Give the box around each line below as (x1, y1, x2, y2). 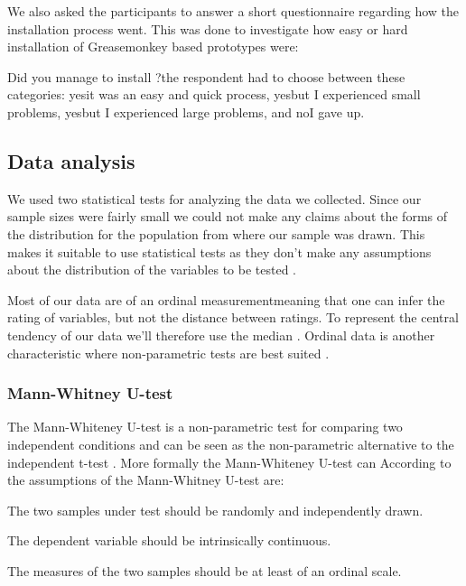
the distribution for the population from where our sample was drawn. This (7, 224, 425, 243)
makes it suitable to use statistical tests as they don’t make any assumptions (7, 242, 432, 261)
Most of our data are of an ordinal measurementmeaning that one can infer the (7, 290, 445, 309)
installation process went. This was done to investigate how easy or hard (7, 19, 408, 38)
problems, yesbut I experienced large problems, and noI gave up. (7, 102, 365, 121)
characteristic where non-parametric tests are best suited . (7, 343, 330, 362)
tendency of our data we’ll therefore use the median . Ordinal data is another (7, 325, 435, 344)
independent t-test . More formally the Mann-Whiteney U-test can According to (7, 452, 452, 471)
